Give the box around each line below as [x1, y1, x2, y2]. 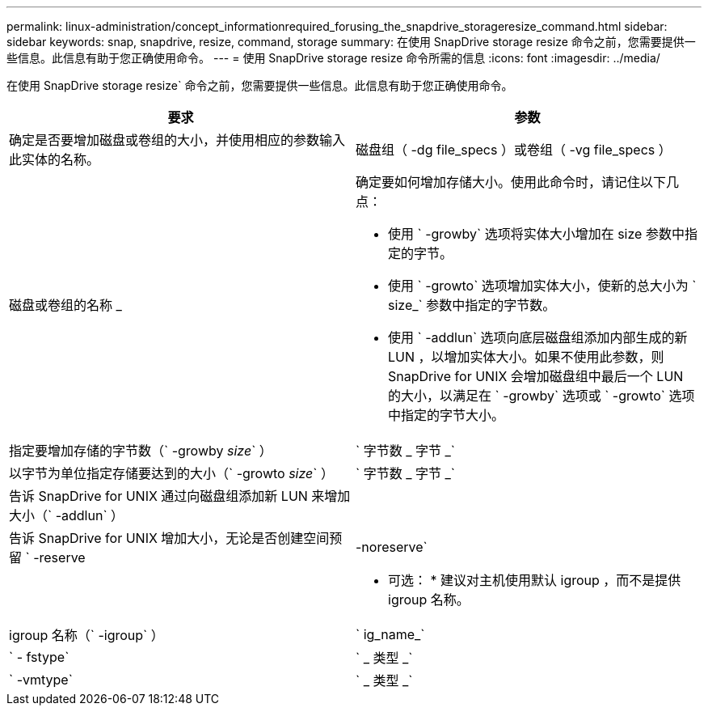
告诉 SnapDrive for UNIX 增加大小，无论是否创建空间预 [9, 530, 343, 546]
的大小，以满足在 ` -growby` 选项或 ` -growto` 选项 [388, 388, 695, 404]
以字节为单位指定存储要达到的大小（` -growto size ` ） [9, 465, 334, 481]
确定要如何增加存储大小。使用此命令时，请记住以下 [356, 174, 667, 190]
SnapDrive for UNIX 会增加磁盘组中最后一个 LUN [388, 368, 684, 384]
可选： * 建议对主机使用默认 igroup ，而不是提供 [388, 572, 681, 588]
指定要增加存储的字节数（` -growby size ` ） [9, 443, 272, 459]
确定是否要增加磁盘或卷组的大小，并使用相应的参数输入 [9, 132, 346, 148]
